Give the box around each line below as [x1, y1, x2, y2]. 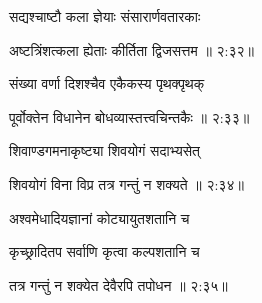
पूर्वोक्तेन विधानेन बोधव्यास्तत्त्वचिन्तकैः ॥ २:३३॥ [9, 106, 250, 127]
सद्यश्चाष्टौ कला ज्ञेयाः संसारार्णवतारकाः [9, 6, 201, 26]
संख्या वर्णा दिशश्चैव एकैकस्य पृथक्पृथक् [9, 73, 205, 94]
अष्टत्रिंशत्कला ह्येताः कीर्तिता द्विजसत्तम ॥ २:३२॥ [9, 39, 255, 60]
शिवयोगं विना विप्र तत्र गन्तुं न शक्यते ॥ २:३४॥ [9, 173, 244, 194]
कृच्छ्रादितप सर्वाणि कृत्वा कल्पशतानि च [9, 241, 200, 262]
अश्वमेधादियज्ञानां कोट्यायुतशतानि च [9, 207, 190, 228]
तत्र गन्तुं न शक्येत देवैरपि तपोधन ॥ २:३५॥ [9, 274, 228, 295]
